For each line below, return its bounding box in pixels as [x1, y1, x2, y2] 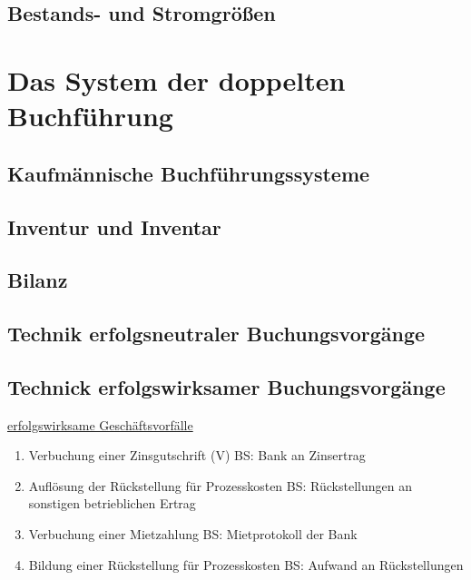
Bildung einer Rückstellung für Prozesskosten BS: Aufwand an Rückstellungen [28, 555, 464, 574]
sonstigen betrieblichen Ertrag [28, 494, 196, 513]
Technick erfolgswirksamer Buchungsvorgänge [7, 372, 446, 400]
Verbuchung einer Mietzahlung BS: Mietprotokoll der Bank [28, 525, 358, 544]
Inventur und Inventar [7, 212, 221, 241]
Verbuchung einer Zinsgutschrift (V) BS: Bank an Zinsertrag [28, 446, 366, 465]
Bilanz [7, 266, 68, 294]
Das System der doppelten [7, 61, 346, 98]
